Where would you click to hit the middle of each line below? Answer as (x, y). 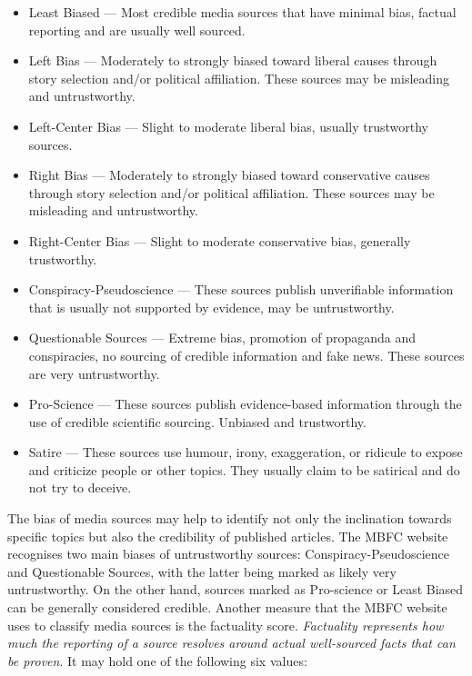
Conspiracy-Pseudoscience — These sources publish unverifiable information (241, 289)
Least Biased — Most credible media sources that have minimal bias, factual (242, 12)
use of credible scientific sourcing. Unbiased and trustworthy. (197, 421)
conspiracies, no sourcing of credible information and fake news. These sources (246, 355)
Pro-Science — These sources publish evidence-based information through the (245, 404)
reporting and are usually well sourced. (137, 30)
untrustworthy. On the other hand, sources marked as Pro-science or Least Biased (236, 589)
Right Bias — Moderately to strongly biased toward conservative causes (229, 175)
